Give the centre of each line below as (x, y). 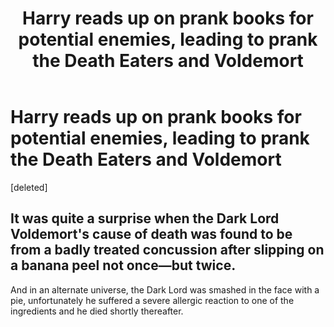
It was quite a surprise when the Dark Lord (145, 218)
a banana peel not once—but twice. (123, 265)
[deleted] (29, 187)
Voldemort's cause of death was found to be (151, 234)
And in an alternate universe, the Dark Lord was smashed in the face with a (165, 289)
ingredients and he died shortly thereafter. (97, 311)
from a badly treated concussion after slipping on (167, 250)
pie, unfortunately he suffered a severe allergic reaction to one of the (152, 300)
